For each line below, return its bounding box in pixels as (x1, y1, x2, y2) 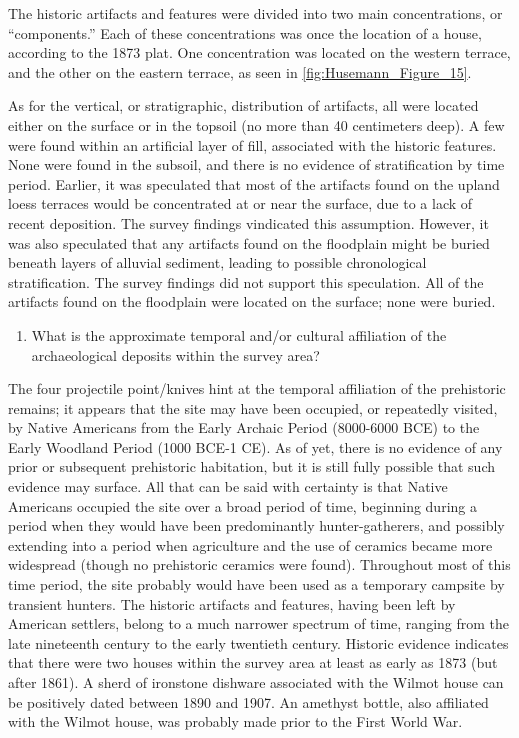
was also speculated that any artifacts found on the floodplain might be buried (8, 232, 490, 253)
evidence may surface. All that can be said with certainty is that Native (8, 476, 448, 497)
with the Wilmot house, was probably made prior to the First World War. (8, 711, 463, 732)
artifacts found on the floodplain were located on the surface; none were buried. (8, 291, 496, 312)
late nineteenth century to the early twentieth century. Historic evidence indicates (8, 632, 509, 653)
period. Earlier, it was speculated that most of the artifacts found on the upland (8, 173, 500, 194)
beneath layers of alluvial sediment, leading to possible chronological (8, 252, 427, 273)
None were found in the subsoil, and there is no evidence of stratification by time (8, 154, 505, 175)
